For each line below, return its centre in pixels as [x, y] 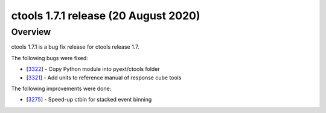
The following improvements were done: [61, 88]
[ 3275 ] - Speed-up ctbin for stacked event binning [89, 100]
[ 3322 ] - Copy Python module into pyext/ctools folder [93, 69]
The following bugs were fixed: [50, 58]
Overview [31, 32]
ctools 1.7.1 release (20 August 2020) [106, 16]
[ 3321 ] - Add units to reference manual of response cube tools [104, 78]
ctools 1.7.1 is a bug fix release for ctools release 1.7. [75, 47]
